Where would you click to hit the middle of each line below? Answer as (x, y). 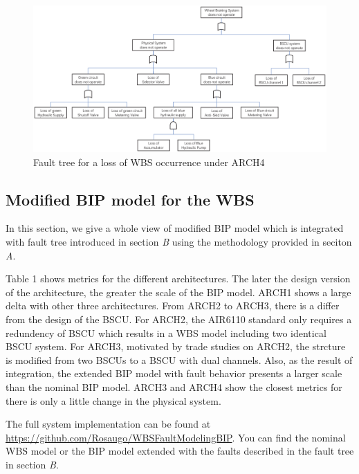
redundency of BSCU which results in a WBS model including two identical (166, 332)
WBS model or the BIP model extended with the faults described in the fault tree (180, 451)
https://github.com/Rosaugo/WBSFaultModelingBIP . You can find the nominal (176, 437)
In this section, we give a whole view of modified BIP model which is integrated (175, 228)
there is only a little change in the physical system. (113, 400)
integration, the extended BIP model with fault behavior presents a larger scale (174, 373)
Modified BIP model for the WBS (130, 199)
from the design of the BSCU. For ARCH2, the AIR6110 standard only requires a (179, 319)
